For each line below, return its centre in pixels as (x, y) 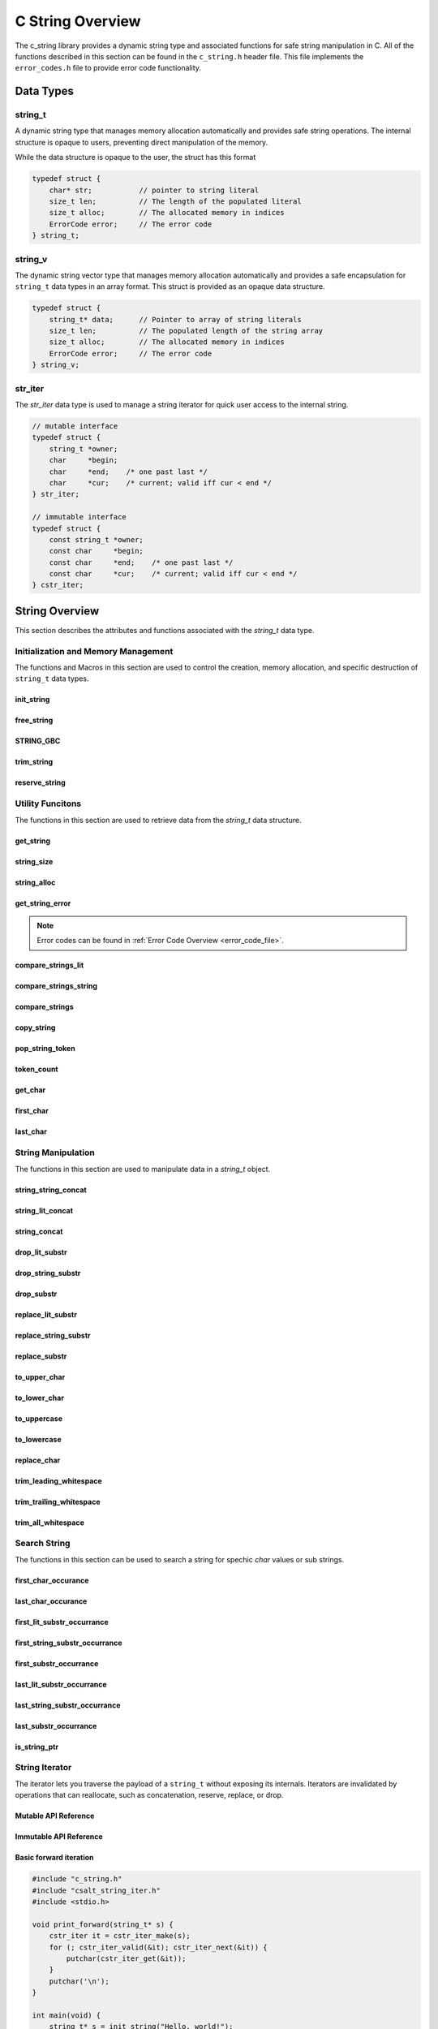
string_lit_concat (44, 1210)
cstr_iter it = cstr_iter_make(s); (120, 1936)
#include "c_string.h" (77, 1879)
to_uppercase (39, 1418)
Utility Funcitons (48, 803)
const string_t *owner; (96, 539)
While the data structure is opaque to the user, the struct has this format (135, 157)
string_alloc (35, 882)
